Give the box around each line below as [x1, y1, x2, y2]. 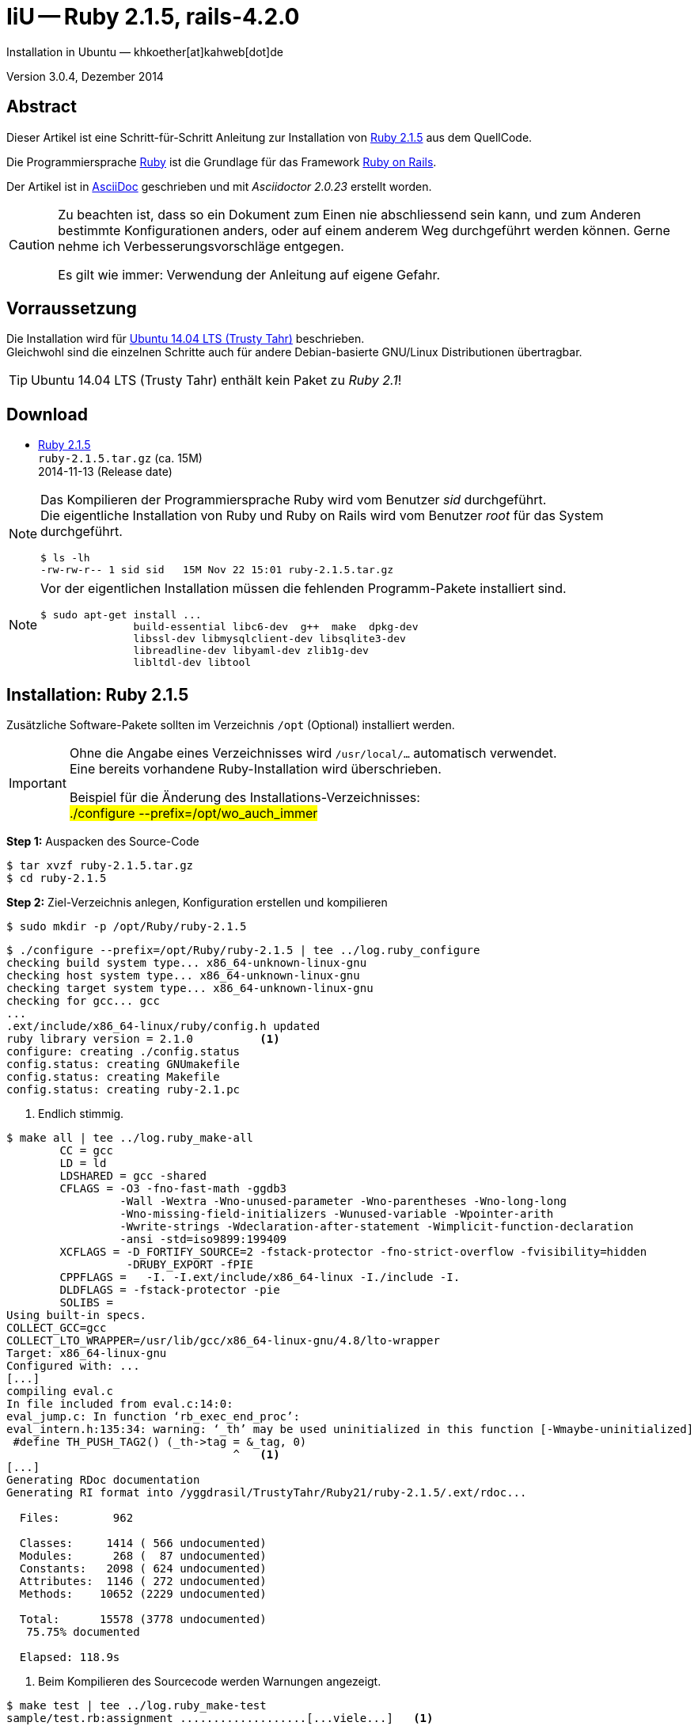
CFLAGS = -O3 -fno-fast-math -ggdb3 [59, 1182, 287, 1196]
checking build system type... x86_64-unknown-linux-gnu [6, 956, 367, 970]
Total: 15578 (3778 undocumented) [19, 1613, 267, 1626]
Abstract [6, 97, 77, 117]
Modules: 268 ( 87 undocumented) [19, 1549, 267, 1563]
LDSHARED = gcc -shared [59, 1169, 207, 1183]
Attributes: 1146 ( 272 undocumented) [19, 1575, 267, 1588]
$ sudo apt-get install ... [40, 609, 202, 622]
